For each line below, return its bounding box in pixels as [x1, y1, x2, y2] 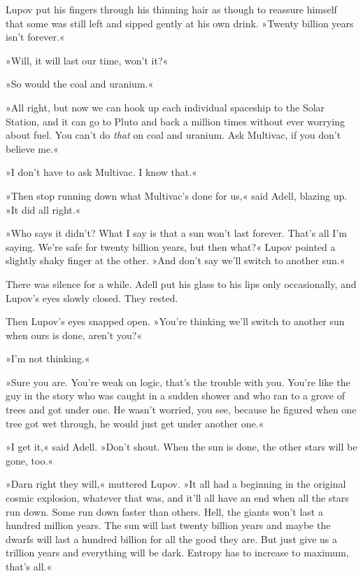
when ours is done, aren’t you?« [6, 327, 143, 342]
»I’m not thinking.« [6, 351, 90, 366]
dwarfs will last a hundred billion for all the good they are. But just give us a [6, 531, 337, 546]
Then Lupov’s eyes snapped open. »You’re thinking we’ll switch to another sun [6, 314, 345, 329]
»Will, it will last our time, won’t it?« [6, 53, 169, 67]
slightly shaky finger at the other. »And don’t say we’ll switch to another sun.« [6, 253, 346, 268]
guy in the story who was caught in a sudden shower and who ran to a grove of [6, 388, 346, 403]
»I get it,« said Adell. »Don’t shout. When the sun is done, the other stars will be [6, 439, 357, 454]
